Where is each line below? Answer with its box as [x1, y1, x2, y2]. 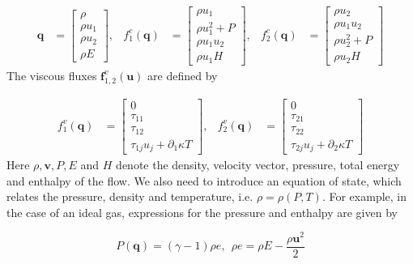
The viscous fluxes [6, 66, 97, 83]
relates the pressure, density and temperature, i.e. [6, 188, 253, 205]
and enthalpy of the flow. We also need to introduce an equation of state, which [6, 172, 402, 189]
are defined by [147, 66, 218, 83]
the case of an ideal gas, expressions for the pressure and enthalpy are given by [6, 203, 398, 220]
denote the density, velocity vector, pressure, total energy [116, 156, 400, 173]
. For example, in [321, 188, 407, 205]
